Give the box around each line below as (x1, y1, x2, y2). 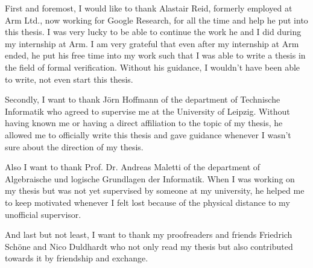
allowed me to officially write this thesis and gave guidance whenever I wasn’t (5, 128, 291, 141)
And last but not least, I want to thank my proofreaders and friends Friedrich (5, 228, 292, 241)
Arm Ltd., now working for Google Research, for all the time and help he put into (5, 13, 308, 26)
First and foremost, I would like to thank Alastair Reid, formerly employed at (5, 2, 292, 14)
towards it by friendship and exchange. (5, 252, 148, 264)
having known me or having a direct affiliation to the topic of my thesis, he (5, 116, 283, 129)
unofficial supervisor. (5, 208, 81, 220)
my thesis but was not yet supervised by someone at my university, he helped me (5, 184, 305, 197)
